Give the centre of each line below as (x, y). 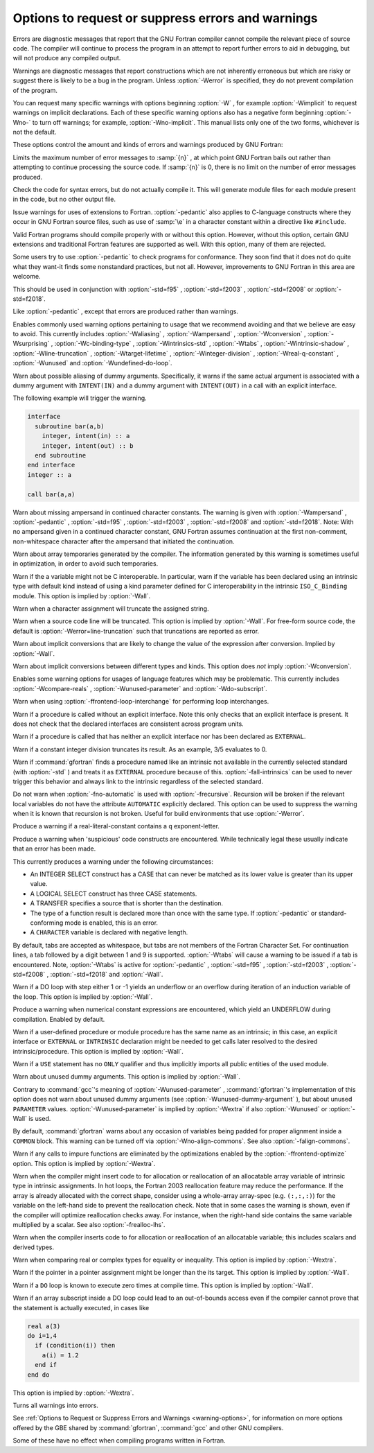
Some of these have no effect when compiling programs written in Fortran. (119, 1441)
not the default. (35, 132)
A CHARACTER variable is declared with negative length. (109, 932)
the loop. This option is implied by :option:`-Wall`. (82, 997)
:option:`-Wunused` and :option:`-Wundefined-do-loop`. (92, 363)
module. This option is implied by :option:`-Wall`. (82, 595)
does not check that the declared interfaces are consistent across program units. (128, 724)
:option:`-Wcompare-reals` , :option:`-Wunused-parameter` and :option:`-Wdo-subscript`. (140, 688)
